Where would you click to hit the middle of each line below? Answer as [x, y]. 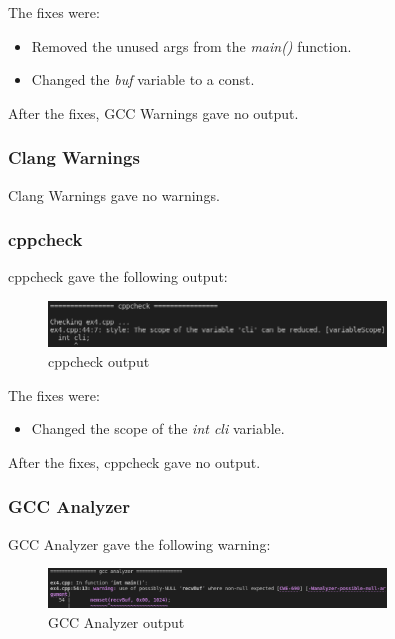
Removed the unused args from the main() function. [191, 45]
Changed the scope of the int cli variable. [158, 428]
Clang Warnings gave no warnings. [114, 194]
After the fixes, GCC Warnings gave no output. [153, 112]
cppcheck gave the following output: [118, 276]
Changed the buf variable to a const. [143, 79]
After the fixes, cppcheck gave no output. [134, 461]
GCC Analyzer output [116, 621]
